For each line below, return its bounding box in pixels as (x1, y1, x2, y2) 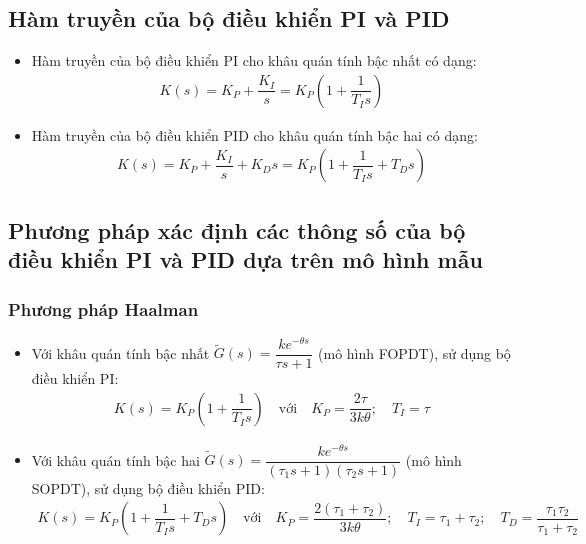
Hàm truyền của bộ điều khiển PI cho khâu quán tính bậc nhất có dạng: (31, 50, 477, 71)
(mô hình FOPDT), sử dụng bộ (318, 342, 511, 363)
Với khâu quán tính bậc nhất (31, 342, 210, 363)
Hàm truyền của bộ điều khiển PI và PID (8, 3, 450, 34)
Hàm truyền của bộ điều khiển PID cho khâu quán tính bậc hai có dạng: (31, 124, 478, 145)
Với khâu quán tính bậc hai (31, 449, 200, 470)
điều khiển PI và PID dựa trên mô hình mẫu (8, 244, 483, 275)
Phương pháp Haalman (8, 296, 199, 321)
